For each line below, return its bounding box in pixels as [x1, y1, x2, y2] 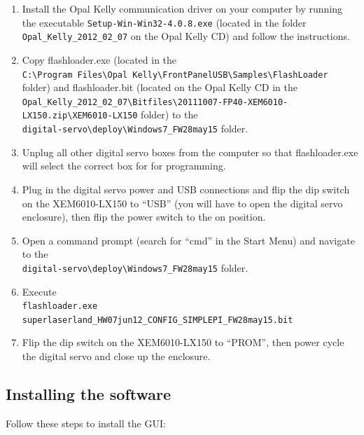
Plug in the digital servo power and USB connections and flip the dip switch [22, 181, 350, 196]
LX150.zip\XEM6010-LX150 [22, 111, 138, 121]
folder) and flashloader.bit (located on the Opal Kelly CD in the [22, 80, 297, 95]
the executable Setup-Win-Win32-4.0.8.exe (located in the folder [22, 15, 307, 29]
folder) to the [141, 107, 198, 122]
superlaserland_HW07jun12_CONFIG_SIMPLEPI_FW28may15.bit [22, 315, 293, 325]
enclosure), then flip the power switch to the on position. [22, 209, 266, 224]
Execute [22, 284, 57, 298]
